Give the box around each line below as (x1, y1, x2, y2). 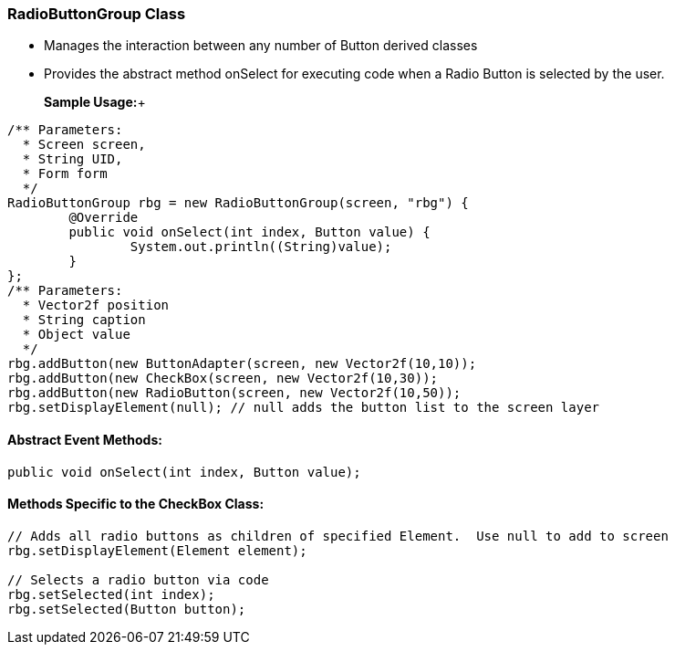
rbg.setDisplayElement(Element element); (7, 542, 307, 558)
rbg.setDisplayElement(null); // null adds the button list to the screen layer (7, 400, 600, 415)
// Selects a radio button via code (7, 572, 269, 587)
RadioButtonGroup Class (7, 5, 186, 23)
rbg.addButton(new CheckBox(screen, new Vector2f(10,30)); (7, 371, 439, 386)
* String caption (22, 312, 146, 328)
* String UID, (22, 152, 123, 167)
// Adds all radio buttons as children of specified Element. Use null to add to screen (7, 528, 669, 543)
